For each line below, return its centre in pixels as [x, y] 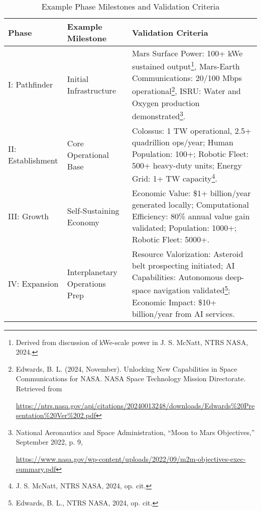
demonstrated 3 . [159, 115]
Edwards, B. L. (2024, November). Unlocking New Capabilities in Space [126, 368]
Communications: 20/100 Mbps [187, 78]
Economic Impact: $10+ [174, 302]
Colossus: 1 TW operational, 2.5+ [191, 130]
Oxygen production [166, 103]
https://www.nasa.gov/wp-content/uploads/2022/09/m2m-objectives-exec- [131, 458]
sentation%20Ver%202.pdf [56, 415]
